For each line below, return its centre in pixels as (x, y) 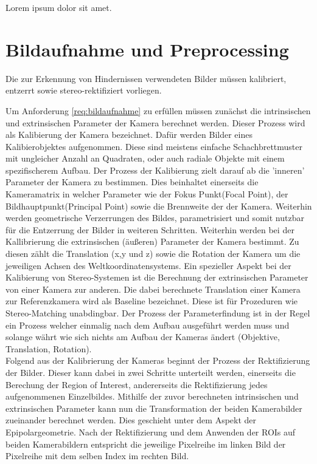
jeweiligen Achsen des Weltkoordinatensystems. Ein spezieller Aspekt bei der (148, 265)
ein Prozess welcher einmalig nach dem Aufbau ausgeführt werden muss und (148, 325)
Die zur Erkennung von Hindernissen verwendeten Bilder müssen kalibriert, (146, 78)
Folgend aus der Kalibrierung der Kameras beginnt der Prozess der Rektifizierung (158, 360)
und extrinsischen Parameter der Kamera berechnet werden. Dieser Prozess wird (155, 122)
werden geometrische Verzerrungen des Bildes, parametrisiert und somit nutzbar (155, 218)
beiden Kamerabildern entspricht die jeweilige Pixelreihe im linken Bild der (146, 444)
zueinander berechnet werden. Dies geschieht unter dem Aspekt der (131, 420)
